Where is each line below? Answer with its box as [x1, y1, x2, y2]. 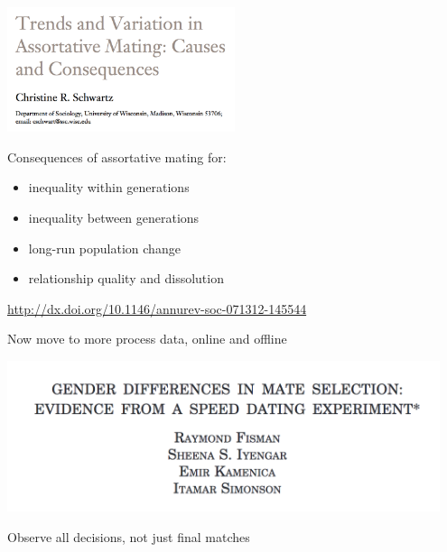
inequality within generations [28, 178, 190, 197]
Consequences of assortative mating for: [7, 147, 227, 166]
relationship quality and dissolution [28, 269, 224, 288]
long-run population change [28, 238, 181, 257]
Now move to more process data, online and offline [7, 329, 287, 348]
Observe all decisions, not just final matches [7, 528, 250, 547]
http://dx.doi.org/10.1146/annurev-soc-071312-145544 [7, 299, 307, 317]
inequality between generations [28, 208, 200, 227]
